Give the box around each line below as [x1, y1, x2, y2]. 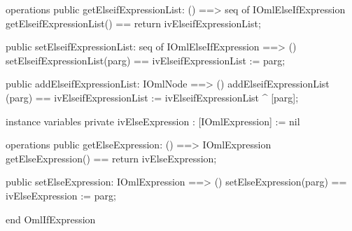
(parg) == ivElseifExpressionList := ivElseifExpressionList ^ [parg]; [6, 90, 299, 104]
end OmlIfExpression [6, 211, 96, 226]
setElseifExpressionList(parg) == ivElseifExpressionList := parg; [6, 52, 286, 67]
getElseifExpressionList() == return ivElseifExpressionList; [6, 15, 261, 30]
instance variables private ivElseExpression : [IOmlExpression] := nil [6, 113, 300, 128]
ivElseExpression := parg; [6, 188, 116, 202]
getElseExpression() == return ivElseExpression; [6, 150, 217, 165]
